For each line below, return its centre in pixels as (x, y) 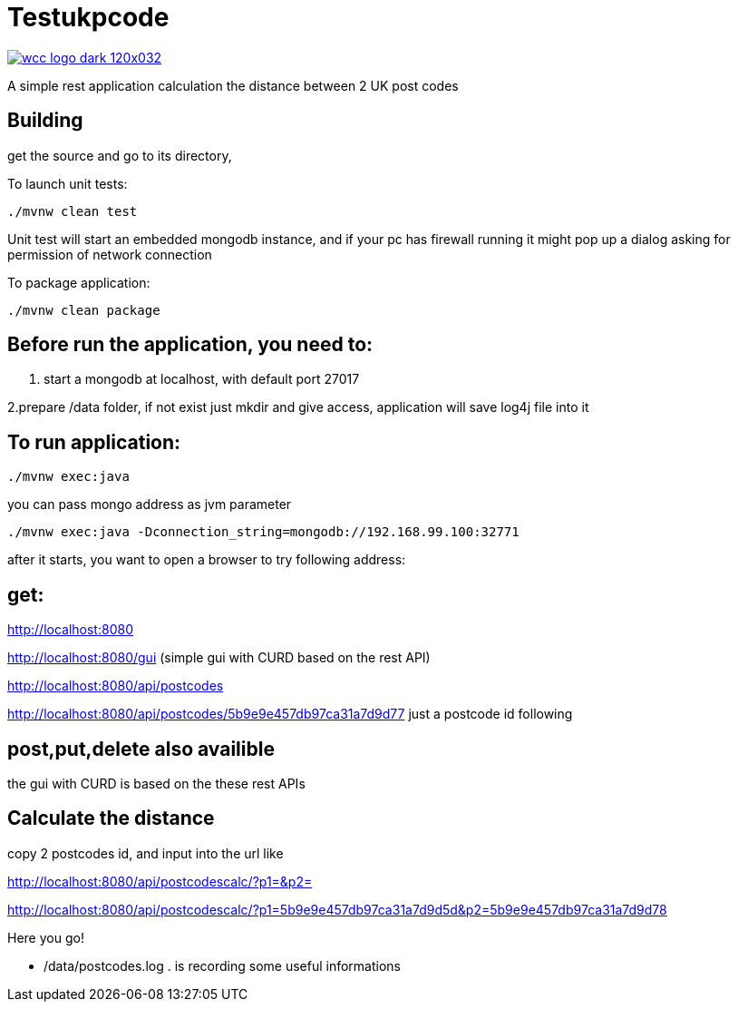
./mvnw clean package (84, 310)
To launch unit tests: (68, 183)
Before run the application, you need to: (190, 345)
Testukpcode (88, 17)
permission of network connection (110, 254)
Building (45, 121)
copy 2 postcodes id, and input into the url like (146, 853)
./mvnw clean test (73, 211)
